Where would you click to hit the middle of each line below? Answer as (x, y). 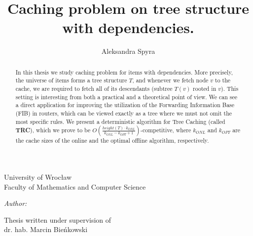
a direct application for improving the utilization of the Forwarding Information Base (125, 105)
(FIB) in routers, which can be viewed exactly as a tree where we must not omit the (124, 113)
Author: (16, 203)
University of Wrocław (38, 177)
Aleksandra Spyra (128, 51)
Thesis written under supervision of (58, 219)
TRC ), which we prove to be (53, 130)
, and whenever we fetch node (170, 80)
